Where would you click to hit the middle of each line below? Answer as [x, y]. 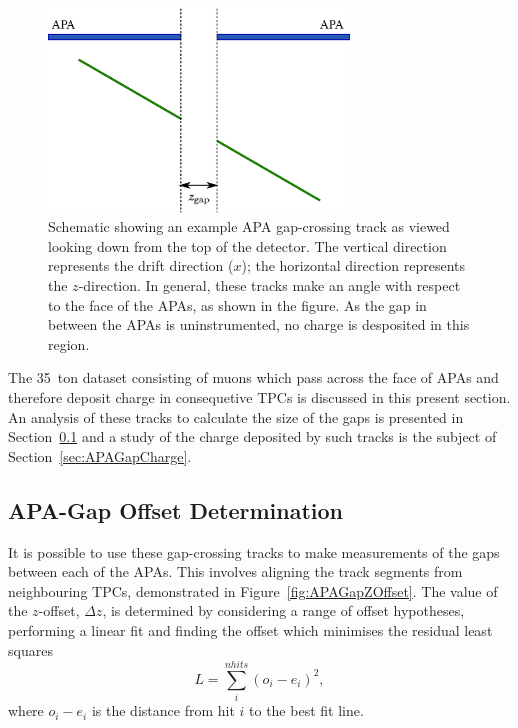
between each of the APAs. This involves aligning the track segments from [235, 571]
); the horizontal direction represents [353, 265]
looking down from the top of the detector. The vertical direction [247, 245]
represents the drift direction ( [141, 265]
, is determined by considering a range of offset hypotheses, [283, 610]
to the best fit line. [306, 710]
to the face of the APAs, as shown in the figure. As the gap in [237, 304]
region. [69, 343]
